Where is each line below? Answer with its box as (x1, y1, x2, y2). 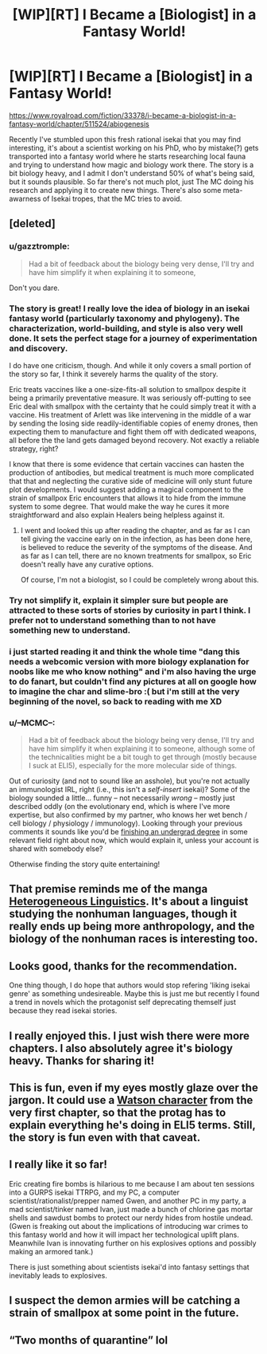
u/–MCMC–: (9, 717, 56, 728)
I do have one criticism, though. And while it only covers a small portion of (9, 360, 252, 370)
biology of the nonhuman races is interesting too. (9, 932, 258, 946)
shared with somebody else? (9, 844, 103, 854)
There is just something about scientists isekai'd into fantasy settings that (9, 1262, 250, 1272)
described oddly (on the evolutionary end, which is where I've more (9, 802, 230, 811)
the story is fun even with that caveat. (9, 1131, 201, 1144)
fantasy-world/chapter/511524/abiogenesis (9, 119, 149, 128)
